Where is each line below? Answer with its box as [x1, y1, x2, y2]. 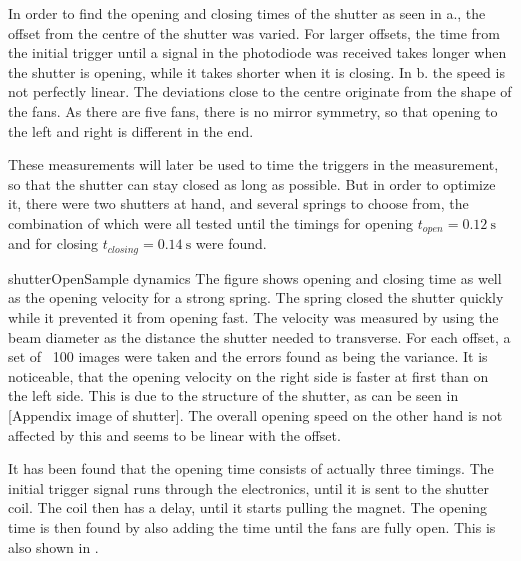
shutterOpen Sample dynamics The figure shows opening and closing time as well [8, 267, 502, 288]
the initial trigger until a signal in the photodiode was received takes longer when [8, 42, 507, 63]
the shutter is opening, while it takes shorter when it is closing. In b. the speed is [8, 61, 505, 82]
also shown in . [8, 536, 99, 557]
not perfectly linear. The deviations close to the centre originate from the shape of [8, 81, 512, 102]
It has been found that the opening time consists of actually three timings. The [8, 458, 494, 479]
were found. [195, 233, 267, 254]
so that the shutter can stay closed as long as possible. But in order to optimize [8, 173, 496, 194]
